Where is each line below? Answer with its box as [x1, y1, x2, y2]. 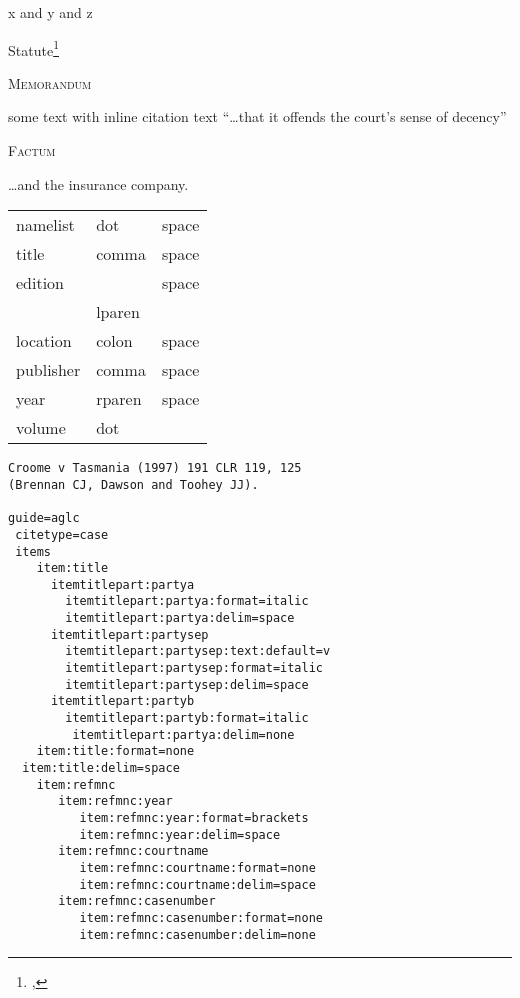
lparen [96, 300, 140, 324]
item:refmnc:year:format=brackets [79, 811, 309, 825]
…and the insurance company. [8, 173, 189, 194]
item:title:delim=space [22, 761, 180, 776]
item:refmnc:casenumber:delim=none [79, 927, 316, 942]
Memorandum [8, 72, 92, 93]
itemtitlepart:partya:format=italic [65, 594, 309, 609]
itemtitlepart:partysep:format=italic [65, 661, 323, 676]
